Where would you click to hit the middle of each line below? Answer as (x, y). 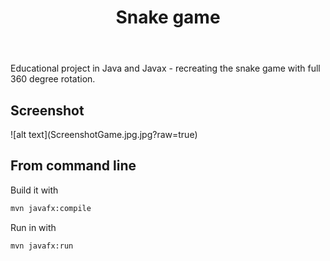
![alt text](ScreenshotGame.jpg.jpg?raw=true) (104, 134)
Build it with (34, 190)
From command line (73, 166)
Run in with (33, 227)
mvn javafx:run (42, 246)
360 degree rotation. (53, 79)
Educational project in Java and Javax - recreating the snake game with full (165, 68)
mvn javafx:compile (51, 208)
